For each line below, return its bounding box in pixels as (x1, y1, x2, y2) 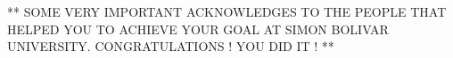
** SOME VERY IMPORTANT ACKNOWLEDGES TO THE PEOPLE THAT (7, 3, 447, 20)
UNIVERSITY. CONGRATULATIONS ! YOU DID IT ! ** (7, 37, 334, 55)
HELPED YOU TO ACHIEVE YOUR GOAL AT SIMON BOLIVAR (7, 19, 389, 38)
